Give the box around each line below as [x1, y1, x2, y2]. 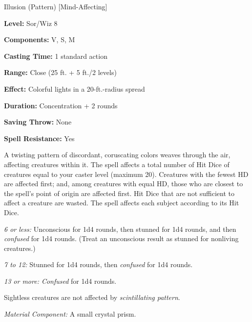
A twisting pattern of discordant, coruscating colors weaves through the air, [4, 149, 231, 160]
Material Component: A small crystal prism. [4, 309, 136, 319]
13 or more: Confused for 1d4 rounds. [4, 275, 117, 286]
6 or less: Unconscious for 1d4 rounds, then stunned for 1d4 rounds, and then [4, 223, 236, 234]
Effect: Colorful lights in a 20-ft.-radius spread [4, 83, 145, 94]
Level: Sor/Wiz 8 [4, 18, 58, 28]
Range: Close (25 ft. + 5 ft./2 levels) [4, 67, 117, 77]
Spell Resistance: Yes [4, 133, 75, 143]
